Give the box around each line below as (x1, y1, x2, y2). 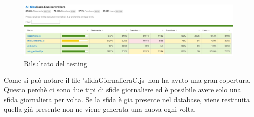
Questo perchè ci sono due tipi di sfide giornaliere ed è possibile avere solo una (4, 84, 241, 95)
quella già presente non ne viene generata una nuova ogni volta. (4, 104, 196, 114)
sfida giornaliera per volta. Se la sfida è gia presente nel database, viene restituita (4, 94, 250, 104)
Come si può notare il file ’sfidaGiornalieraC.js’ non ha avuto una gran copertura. (4, 75, 251, 85)
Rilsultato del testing (24, 58, 87, 68)
